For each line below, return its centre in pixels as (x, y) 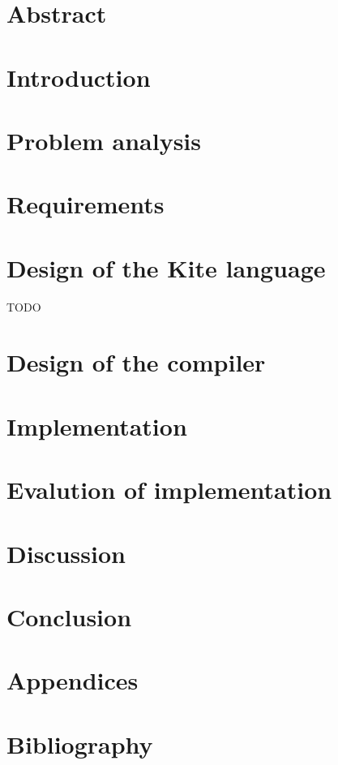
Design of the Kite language (166, 267)
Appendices (73, 680)
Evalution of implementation (169, 490)
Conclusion (69, 616)
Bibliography (80, 744)
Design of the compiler (136, 362)
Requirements (86, 204)
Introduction (79, 77)
